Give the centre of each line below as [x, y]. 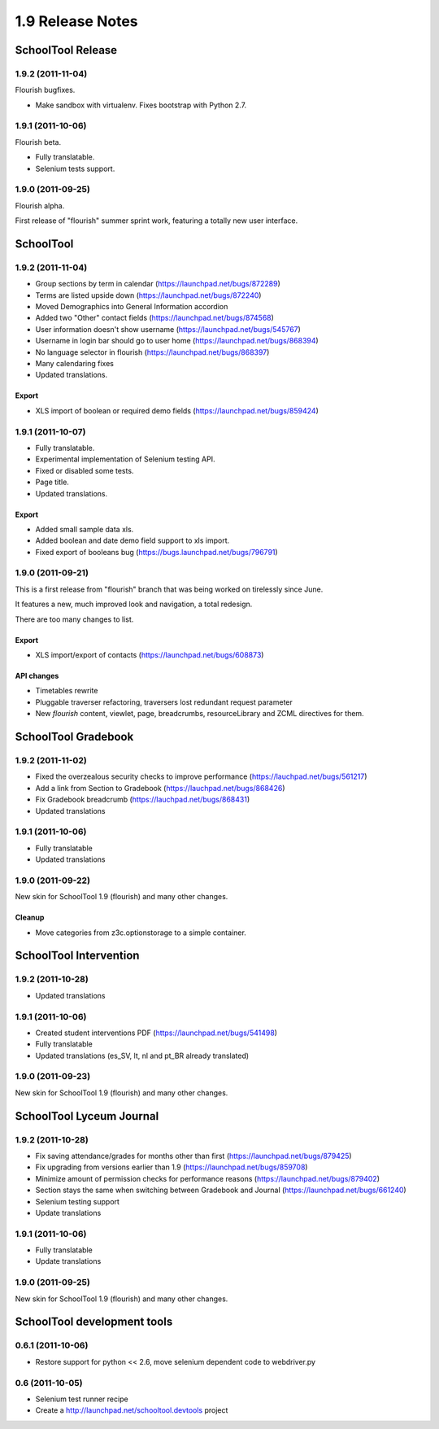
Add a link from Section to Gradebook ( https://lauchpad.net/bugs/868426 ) [160, 788]
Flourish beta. [38, 142]
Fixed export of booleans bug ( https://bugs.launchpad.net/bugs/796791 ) [156, 552]
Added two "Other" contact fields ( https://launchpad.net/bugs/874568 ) [154, 318]
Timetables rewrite [67, 691]
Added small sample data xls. [85, 529]
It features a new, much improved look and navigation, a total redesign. [134, 604]
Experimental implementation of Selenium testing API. [125, 459]
